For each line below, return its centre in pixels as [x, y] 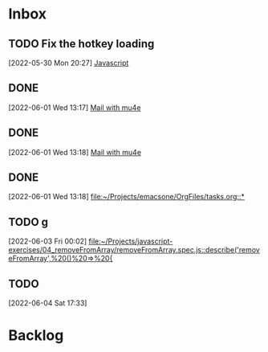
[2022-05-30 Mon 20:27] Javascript [69, 63]
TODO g [28, 222]
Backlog [36, 336]
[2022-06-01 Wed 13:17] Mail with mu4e [75, 107]
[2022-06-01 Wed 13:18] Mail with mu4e [75, 152]
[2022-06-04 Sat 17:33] [48, 303]
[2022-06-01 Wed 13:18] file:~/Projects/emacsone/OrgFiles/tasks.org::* [126, 197]
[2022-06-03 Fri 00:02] [48, 241]
